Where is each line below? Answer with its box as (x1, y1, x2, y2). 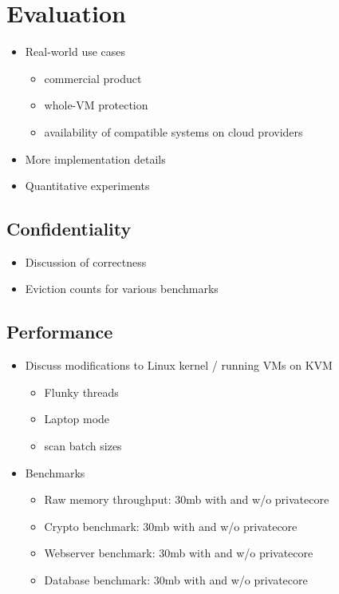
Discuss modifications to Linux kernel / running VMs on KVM (25, 357, 333, 374)
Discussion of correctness (25, 253, 147, 270)
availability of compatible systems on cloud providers (44, 123, 303, 140)
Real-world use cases (25, 43, 126, 60)
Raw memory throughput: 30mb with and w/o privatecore (44, 491, 329, 508)
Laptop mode (44, 410, 110, 427)
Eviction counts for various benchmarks (25, 280, 219, 297)
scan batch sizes (44, 438, 122, 454)
